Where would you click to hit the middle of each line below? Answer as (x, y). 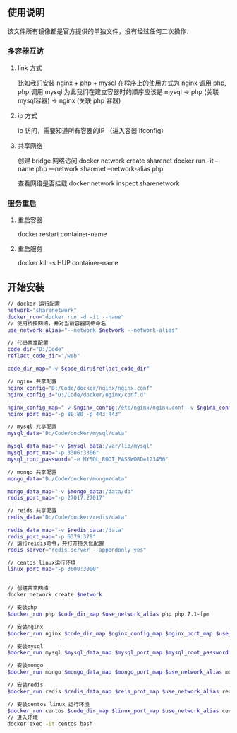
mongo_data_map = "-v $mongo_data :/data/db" (71, 491)
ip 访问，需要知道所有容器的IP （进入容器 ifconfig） (92, 131)
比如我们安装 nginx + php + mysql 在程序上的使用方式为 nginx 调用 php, (122, 83)
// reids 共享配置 (32, 511)
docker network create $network (55, 595)
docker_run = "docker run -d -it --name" (66, 317)
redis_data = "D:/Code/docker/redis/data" (68, 518)
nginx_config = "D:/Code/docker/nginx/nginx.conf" (80, 388)
